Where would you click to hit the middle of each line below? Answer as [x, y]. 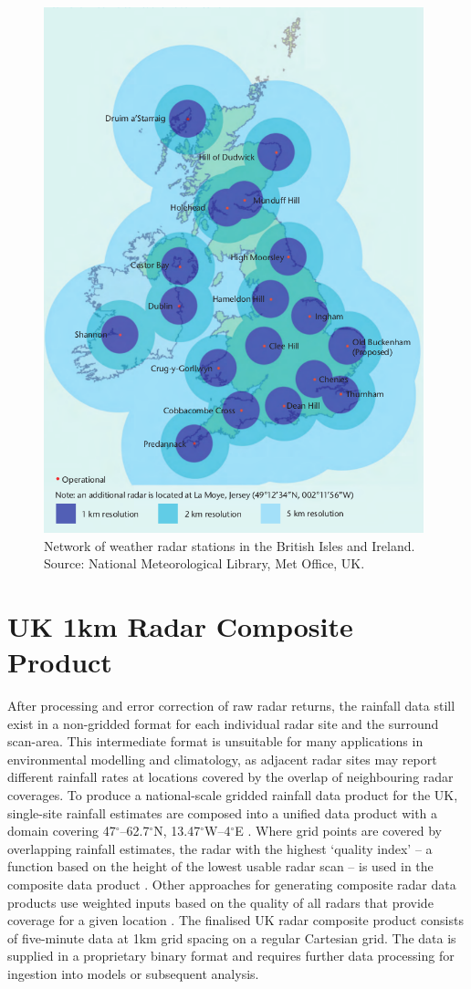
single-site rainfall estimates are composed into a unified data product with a [223, 812]
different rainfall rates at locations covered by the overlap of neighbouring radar [230, 777]
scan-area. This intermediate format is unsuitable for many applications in [215, 741]
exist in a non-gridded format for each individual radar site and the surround [223, 723]
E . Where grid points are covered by [338, 831]
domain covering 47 [62, 831]
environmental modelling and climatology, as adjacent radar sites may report [222, 759]
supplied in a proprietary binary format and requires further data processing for [231, 956]
